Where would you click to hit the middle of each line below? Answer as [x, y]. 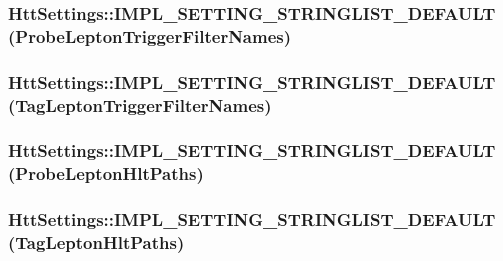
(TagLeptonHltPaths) [96, 242]
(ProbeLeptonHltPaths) [106, 173]
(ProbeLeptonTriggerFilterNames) [150, 35]
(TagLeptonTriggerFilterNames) [140, 104]
